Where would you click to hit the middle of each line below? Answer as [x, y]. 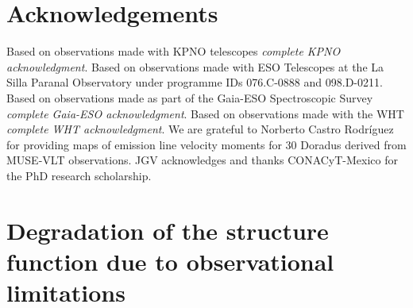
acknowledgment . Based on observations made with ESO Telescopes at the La [195, 66]
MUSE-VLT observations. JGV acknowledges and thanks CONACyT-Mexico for [203, 160]
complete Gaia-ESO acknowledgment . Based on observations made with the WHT [205, 113]
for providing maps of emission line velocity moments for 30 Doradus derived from [206, 144]
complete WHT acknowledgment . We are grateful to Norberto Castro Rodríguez [200, 129]
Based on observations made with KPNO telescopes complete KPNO [174, 51]
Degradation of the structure [168, 230]
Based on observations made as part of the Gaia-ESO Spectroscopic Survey [190, 97]
